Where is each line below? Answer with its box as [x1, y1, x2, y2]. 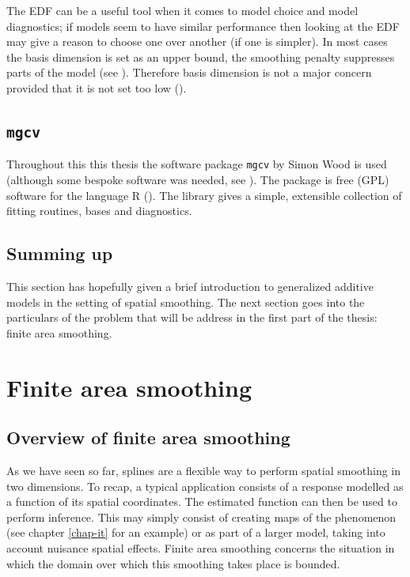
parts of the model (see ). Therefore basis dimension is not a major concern [6, 64, 372, 81]
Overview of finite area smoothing [6, 425, 290, 450]
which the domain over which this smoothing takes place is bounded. [6, 555, 340, 571]
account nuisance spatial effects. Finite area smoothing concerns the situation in [6, 539, 395, 556]
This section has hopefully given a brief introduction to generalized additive [6, 277, 374, 294]
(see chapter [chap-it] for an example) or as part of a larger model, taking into [6, 524, 385, 541]
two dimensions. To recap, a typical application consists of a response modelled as [6, 477, 404, 494]
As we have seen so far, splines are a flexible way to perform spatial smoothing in [6, 462, 401, 478]
